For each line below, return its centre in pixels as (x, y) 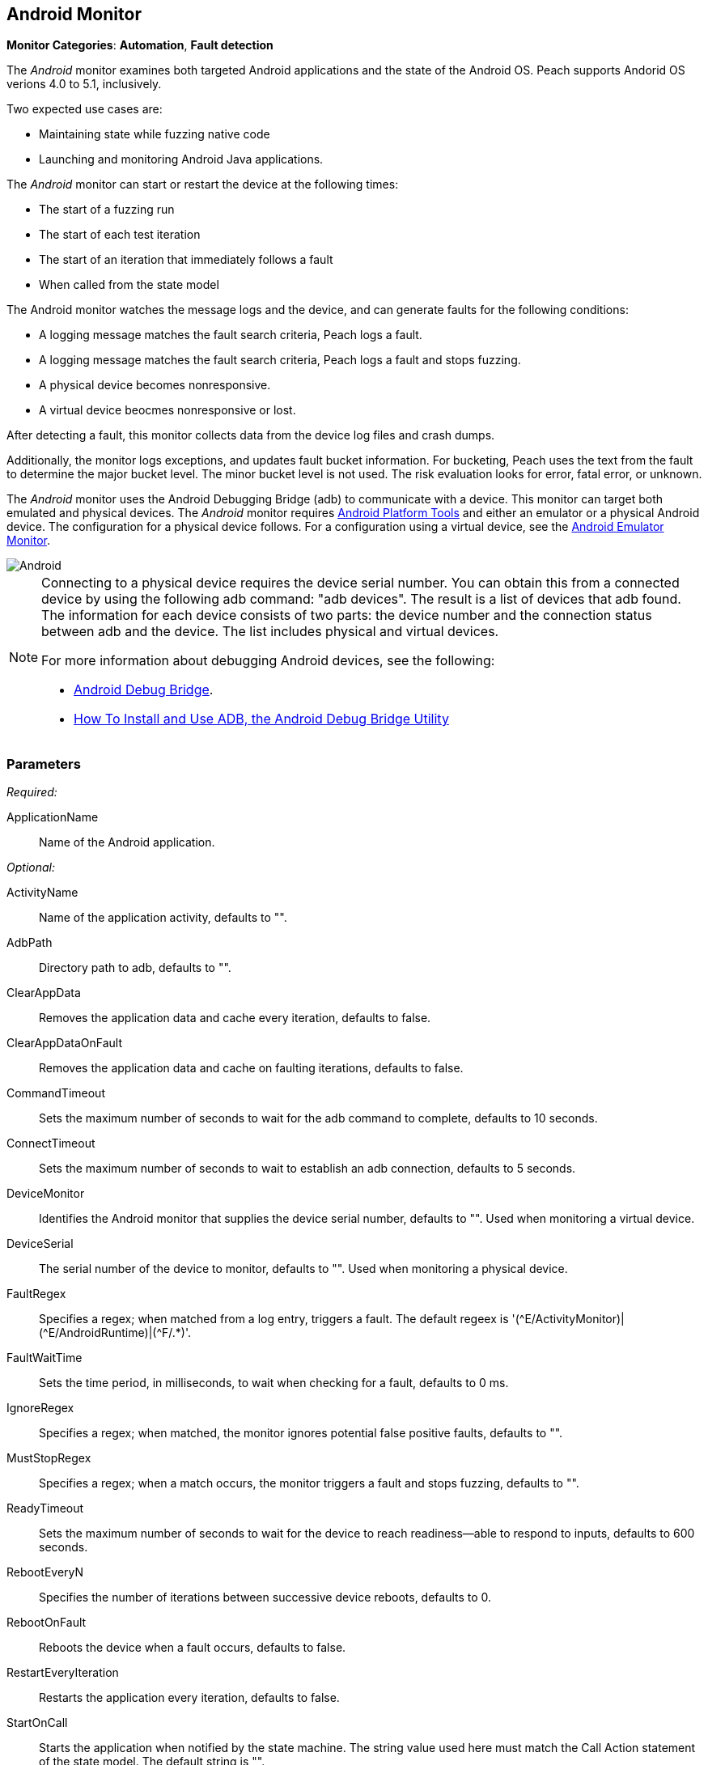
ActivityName (42, 893)
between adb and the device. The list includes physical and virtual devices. (270, 632)
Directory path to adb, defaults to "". (135, 968)
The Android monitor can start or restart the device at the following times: (203, 185)
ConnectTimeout (51, 1143)
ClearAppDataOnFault (64, 1043)
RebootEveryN (45, 1572)
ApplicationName (53, 817)
